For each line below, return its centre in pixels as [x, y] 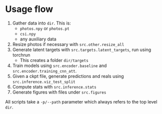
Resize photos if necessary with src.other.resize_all [68, 44]
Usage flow [29, 9]
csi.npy [28, 34]
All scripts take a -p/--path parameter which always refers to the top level [81, 101]
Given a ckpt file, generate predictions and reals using [68, 76]
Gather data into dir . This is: [41, 23]
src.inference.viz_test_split [44, 82]
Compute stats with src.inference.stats [54, 86]
